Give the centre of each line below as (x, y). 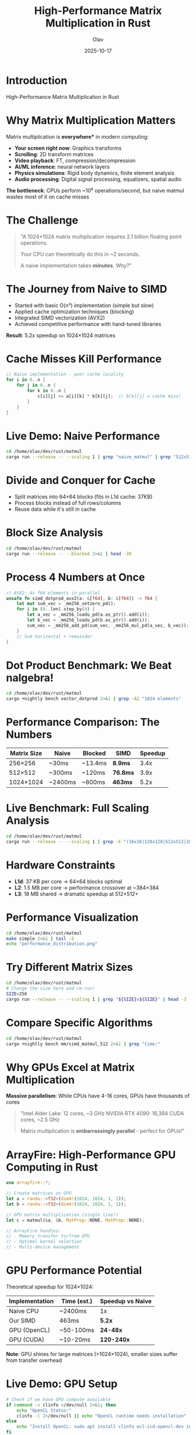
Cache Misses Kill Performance (84, 359)
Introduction (37, 80)
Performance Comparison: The (83, 722)
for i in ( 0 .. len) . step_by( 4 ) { (56, 609)
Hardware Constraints (61, 865)
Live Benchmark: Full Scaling (78, 808)
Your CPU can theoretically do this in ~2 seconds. (80, 254)
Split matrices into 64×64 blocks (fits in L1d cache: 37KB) (83, 497)
